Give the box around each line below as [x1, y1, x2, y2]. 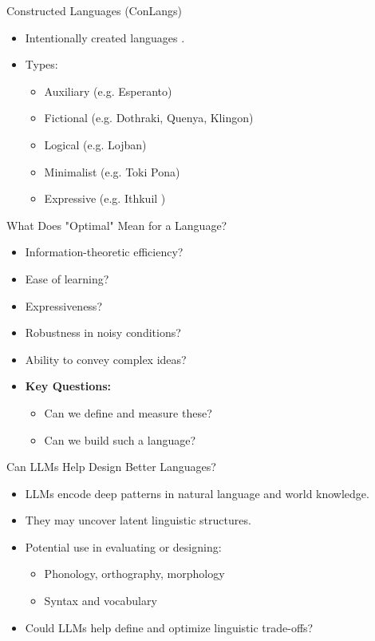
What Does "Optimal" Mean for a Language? [6, 216, 227, 233]
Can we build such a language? [44, 431, 196, 448]
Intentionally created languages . [25, 29, 185, 46]
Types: [25, 56, 58, 73]
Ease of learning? [25, 270, 109, 287]
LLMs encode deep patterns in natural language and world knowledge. [25, 485, 369, 501]
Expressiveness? [25, 297, 102, 314]
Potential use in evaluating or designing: [25, 538, 222, 555]
